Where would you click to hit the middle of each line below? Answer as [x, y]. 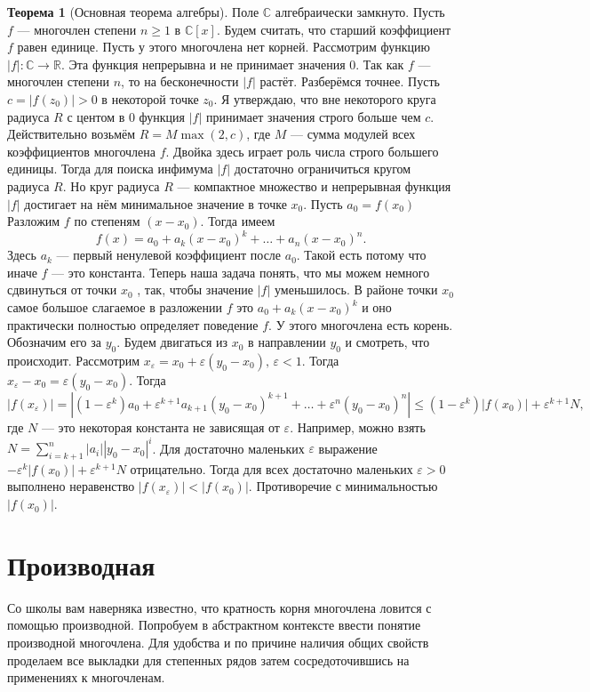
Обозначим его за [54, 342]
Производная [81, 564]
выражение [348, 448]
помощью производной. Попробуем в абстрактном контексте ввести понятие [214, 625]
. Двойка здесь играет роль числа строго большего [302, 151]
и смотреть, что [387, 342]
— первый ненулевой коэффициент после [169, 255]
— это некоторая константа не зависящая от [160, 426]
